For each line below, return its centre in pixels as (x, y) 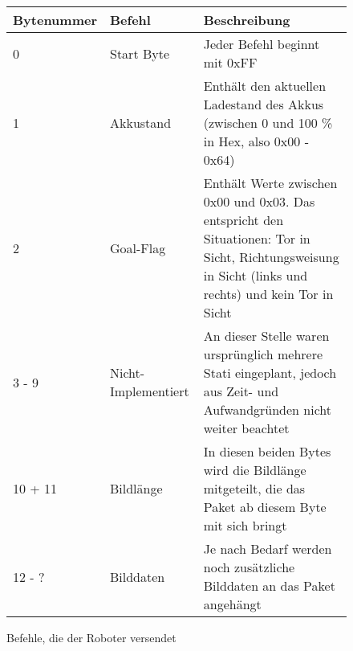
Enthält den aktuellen (265, 86)
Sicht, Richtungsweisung (271, 257)
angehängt (232, 604)
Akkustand (141, 123)
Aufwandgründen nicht (267, 409)
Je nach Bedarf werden (268, 549)
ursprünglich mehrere (263, 354)
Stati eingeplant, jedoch (270, 373)
